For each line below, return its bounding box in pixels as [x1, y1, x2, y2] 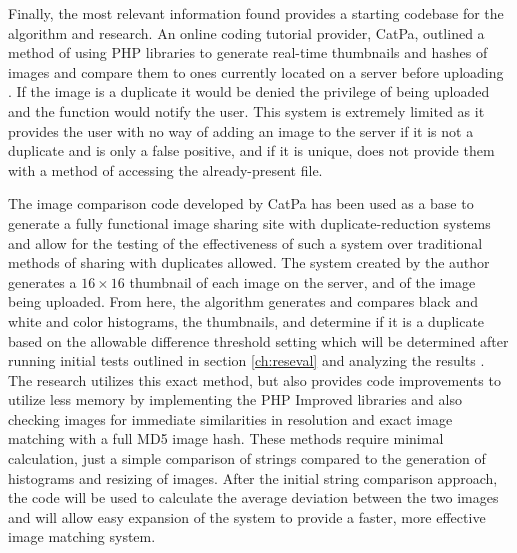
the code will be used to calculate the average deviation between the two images [8, 487, 499, 508]
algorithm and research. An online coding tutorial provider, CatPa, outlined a [8, 22, 485, 43]
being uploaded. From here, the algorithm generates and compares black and [8, 291, 478, 312]
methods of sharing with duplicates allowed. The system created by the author [8, 252, 490, 273]
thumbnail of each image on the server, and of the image [129, 271, 476, 292]
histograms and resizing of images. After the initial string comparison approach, [8, 467, 498, 488]
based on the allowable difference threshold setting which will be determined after [8, 330, 509, 351]
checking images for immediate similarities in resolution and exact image [8, 408, 453, 429]
